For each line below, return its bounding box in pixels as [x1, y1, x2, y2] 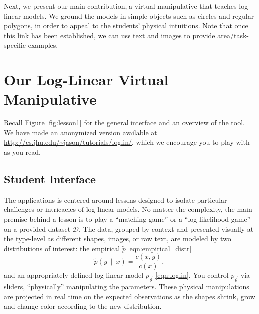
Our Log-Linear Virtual [4, 69, 169, 90]
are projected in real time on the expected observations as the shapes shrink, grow [4, 291, 255, 301]
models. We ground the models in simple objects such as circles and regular [23, 10, 254, 21]
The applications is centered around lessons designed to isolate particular [4, 194, 227, 205]
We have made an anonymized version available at [4, 127, 157, 137]
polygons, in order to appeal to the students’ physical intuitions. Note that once [4, 20, 248, 31]
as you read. [4, 147, 41, 157]
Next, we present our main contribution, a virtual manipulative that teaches [4, 1, 237, 11]
